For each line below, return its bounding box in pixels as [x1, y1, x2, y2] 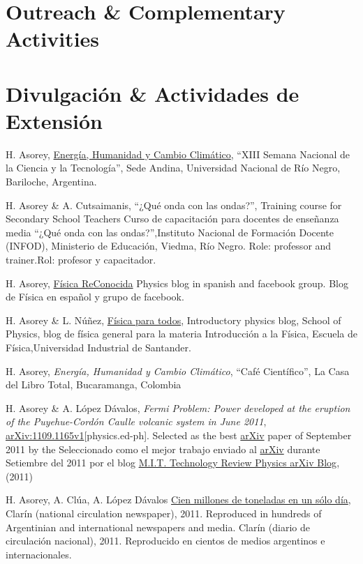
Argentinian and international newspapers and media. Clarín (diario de [6, 519, 310, 534]
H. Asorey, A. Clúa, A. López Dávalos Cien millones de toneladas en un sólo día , [6, 492, 351, 507]
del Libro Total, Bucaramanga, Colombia [6, 377, 181, 392]
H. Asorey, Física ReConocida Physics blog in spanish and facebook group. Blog [6, 275, 348, 290]
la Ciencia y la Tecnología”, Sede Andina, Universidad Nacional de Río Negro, [6, 160, 341, 175]
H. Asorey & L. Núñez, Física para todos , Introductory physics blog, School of [6, 312, 341, 327]
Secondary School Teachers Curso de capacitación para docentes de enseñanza [6, 211, 339, 226]
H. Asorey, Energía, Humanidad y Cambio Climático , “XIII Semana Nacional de [6, 146, 350, 161]
